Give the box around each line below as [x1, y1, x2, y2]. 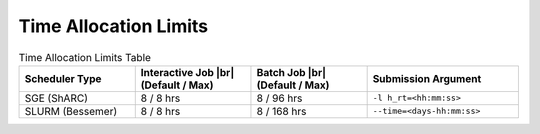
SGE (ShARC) [24, 91, 89, 105]
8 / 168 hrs [256, 104, 307, 118]
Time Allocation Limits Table [18, 50, 152, 64]
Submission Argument [372, 71, 482, 85]
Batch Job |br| [256, 65, 327, 79]
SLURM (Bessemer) [24, 104, 118, 118]
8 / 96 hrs [256, 91, 303, 105]
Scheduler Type [24, 71, 102, 85]
